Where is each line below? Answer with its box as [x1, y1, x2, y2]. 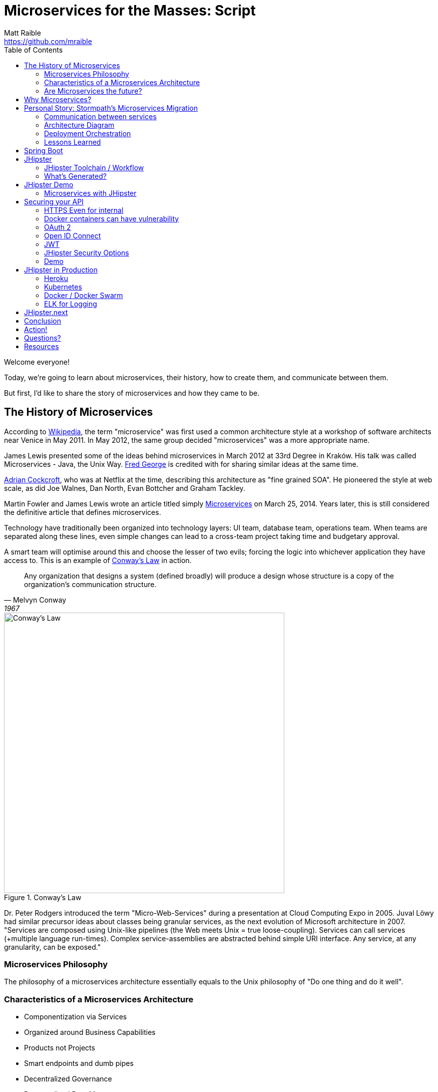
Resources [24, 342, 59, 351]
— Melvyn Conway [4, 595, 67, 604]
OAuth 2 [44, 222, 71, 231]
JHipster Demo [24, 180, 74, 189]
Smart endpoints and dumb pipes [24, 1059, 134, 1068]
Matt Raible [4, 28, 41, 37]
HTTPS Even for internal [44, 205, 124, 214]
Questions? [24, 333, 61, 342]
